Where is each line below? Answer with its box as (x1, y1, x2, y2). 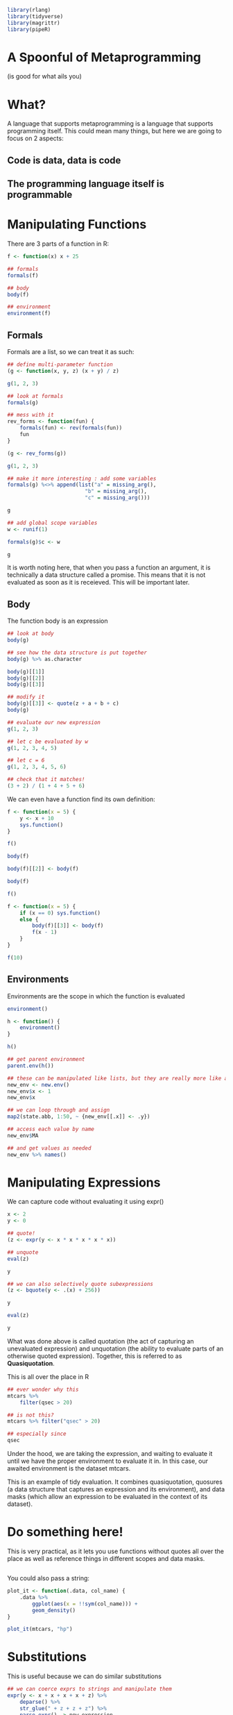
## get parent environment (7, 1056, 85, 1063)
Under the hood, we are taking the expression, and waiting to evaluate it (7, 1450, 213, 1458)
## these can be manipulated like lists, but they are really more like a (7, 1075, 228, 1082)
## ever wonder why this (7, 1386, 79, 1393)
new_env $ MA (7, 1132, 39, 1139)
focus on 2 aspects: (7, 134, 64, 142)
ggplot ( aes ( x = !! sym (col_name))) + (32, 1600, 138, 1607)
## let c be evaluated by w (7, 738, 89, 745)
